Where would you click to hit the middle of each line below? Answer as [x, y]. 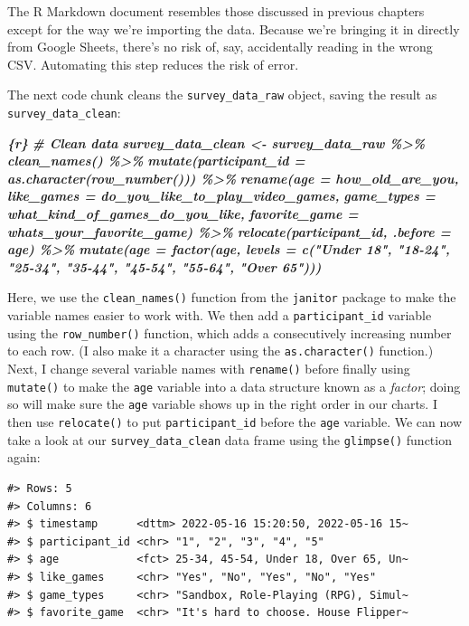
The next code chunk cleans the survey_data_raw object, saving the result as [222, 95]
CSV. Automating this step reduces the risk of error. [153, 64]
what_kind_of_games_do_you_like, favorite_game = [183, 214]
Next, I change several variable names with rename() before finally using [209, 369]
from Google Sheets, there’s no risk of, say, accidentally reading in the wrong [220, 47]
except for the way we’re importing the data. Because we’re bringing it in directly [234, 28]
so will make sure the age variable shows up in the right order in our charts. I [222, 404]
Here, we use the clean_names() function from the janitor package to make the [232, 297]
